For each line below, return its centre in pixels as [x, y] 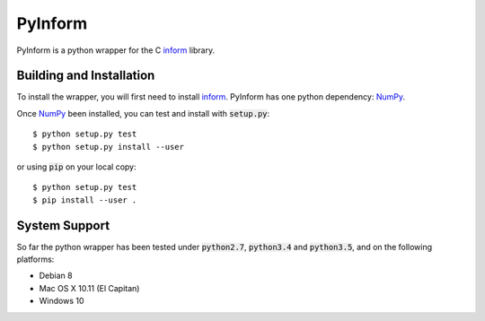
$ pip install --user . [85, 200]
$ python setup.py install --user [108, 147]
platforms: [35, 259]
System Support [63, 226]
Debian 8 [56, 276]
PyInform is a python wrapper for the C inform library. [116, 50]
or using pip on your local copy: [76, 167]
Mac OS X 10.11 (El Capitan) [89, 288]
